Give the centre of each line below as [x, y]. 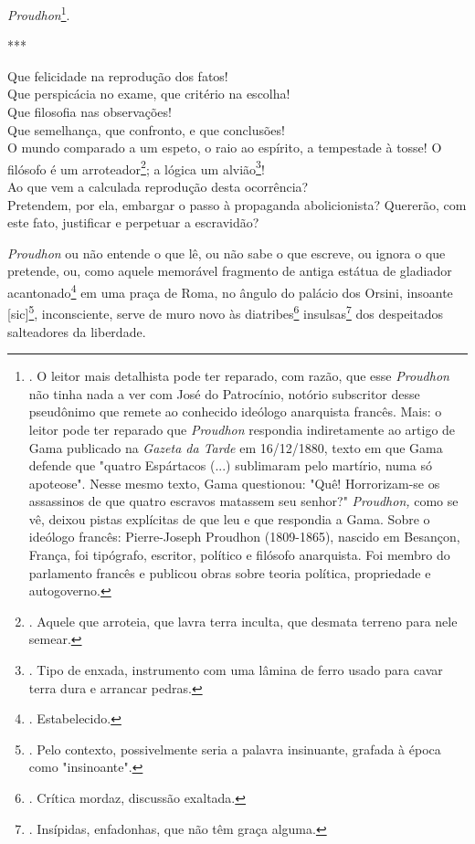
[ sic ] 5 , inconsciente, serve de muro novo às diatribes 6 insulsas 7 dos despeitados [225, 312]
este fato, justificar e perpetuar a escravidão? [133, 222]
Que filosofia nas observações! [90, 112]
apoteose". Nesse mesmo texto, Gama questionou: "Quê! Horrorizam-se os [234, 483]
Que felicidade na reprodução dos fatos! [118, 75]
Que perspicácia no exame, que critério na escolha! [149, 94]
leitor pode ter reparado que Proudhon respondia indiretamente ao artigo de [242, 429]
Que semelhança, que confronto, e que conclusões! [146, 129]
